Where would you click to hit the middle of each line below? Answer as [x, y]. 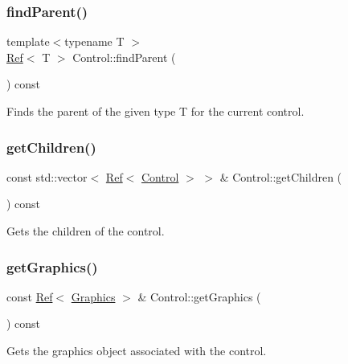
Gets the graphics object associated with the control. [137, 350]
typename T [94, 41]
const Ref [30, 296]
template [28, 41]
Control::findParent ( [124, 57]
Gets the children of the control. [86, 231]
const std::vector [47, 176]
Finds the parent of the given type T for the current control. [156, 111]
